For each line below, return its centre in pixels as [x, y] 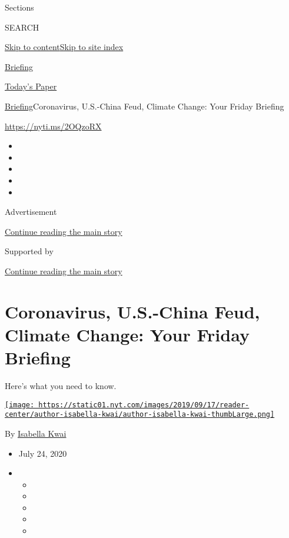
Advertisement [31, 212]
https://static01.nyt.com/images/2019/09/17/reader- [144, 405]
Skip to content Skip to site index [64, 47]
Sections [19, 7]
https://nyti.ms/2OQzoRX [53, 126]
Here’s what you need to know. [61, 386]
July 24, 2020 [43, 453]
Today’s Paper [31, 86]
